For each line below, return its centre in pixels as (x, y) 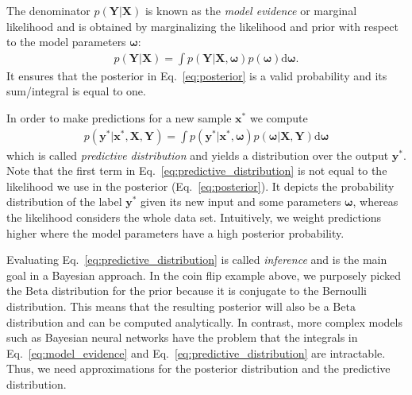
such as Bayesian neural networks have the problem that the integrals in (182, 337)
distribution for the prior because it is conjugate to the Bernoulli (209, 290)
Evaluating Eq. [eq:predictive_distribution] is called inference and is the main (197, 259)
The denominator (48, 10)
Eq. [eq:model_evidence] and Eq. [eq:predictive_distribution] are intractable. (196, 352)
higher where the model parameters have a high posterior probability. (175, 232)
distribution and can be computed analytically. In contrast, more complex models (204, 321)
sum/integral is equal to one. (76, 91)
